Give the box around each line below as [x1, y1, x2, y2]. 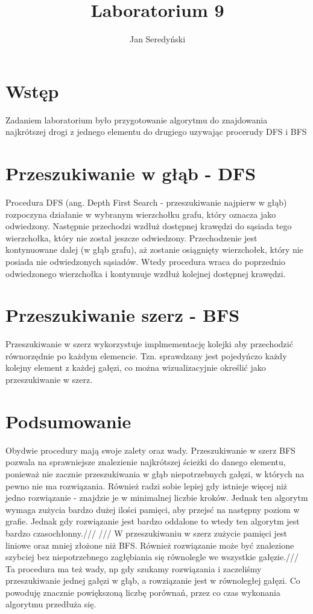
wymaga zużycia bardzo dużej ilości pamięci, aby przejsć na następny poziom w [5, 503, 300, 515]
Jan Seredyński [129, 33, 186, 45]
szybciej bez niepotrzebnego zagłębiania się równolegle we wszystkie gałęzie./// [5, 550, 299, 563]
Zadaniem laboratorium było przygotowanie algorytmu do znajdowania [5, 113, 268, 126]
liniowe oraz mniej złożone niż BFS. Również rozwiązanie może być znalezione [5, 538, 294, 551]
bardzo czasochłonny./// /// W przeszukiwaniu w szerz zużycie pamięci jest [5, 526, 288, 539]
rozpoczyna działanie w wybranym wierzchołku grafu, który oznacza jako [5, 207, 276, 220]
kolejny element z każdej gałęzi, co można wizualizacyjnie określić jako [5, 361, 266, 374]
